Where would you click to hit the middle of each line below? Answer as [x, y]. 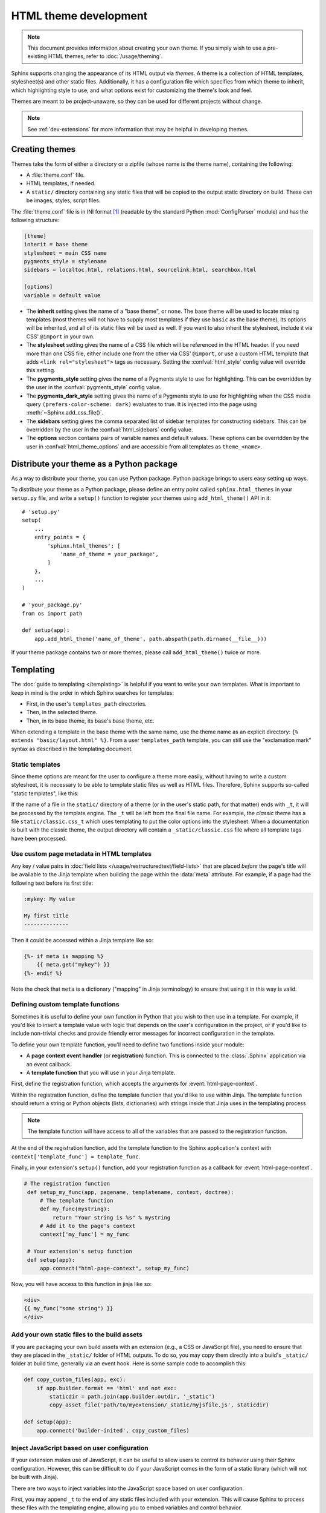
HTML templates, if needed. [61, 183]
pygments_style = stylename [65, 261]
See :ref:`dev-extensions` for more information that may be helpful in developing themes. [138, 129]
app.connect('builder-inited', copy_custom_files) [113, 1430]
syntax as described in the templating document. [72, 749]
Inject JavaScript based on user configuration [80, 1448]
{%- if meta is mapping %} [64, 956]
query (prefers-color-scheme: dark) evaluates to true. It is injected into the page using [142, 404]
